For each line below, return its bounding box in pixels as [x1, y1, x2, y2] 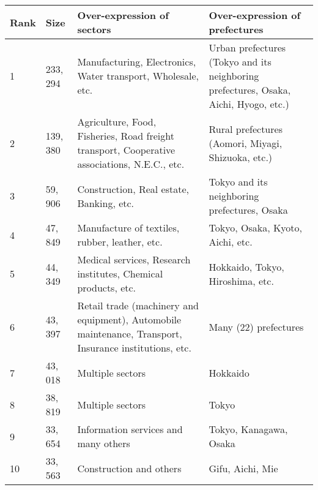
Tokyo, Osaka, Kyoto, [209, 221, 303, 235]
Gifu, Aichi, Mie [209, 461, 278, 475]
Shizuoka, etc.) [209, 149, 273, 164]
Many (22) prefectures [209, 319, 304, 334]
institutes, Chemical [77, 266, 163, 281]
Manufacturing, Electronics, [77, 55, 196, 69]
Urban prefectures [209, 40, 286, 55]
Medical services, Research [77, 252, 191, 266]
